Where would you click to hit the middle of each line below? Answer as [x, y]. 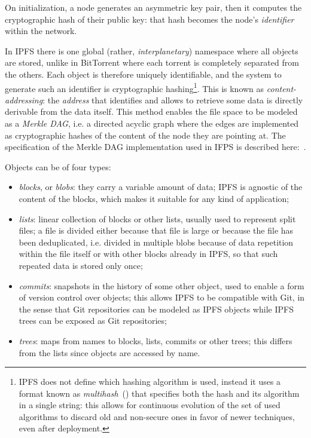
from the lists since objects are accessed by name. [109, 352]
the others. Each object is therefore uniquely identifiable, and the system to [143, 74]
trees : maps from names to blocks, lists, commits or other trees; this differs [155, 340]
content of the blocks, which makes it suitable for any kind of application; [154, 198]
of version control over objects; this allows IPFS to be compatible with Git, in [162, 297]
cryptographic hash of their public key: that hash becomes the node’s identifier [150, 19]
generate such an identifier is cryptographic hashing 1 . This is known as [135, 87]
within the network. [41, 31]
